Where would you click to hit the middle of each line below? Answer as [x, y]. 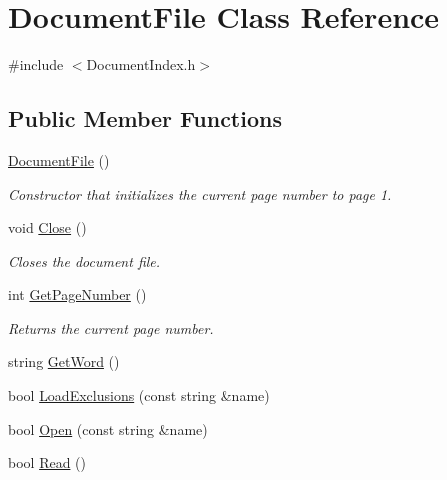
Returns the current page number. [111, 327]
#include [36, 64]
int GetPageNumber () [77, 294]
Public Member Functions [145, 118]
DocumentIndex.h [141, 64]
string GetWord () [64, 361]
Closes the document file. [84, 260]
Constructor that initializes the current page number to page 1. [200, 193]
